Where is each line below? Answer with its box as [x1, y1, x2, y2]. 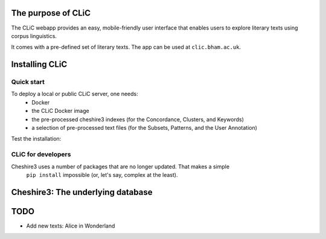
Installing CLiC [11, 59, 68, 69]
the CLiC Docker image [31, 107, 90, 115]
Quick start [11, 78, 45, 86]
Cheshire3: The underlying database [11, 187, 153, 197]
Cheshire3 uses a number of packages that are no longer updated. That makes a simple [11, 163, 229, 170]
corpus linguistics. [11, 32, 57, 39]
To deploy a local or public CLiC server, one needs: [11, 91, 138, 98]
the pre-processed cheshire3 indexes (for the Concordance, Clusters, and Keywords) [31, 115, 245, 123]
